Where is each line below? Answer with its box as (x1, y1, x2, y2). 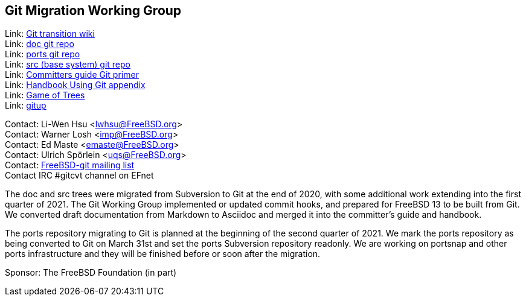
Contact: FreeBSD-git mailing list (5, 160, 135, 171)
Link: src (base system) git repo (5, 59, 130, 70)
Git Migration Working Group (5, 3, 182, 18)
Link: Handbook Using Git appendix (5, 80, 146, 90)
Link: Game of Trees (5, 90, 85, 101)
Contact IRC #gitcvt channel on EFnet (5, 170, 154, 181)
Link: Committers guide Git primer (5, 69, 139, 80)
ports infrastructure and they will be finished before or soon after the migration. (5, 249, 321, 259)
